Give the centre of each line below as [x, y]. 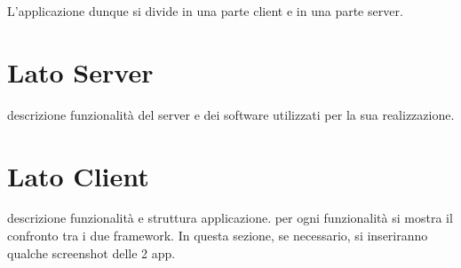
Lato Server [80, 71]
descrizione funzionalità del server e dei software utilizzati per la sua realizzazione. [231, 114]
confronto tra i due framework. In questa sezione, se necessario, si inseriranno [218, 236]
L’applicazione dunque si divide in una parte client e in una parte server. [205, 11]
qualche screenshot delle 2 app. [91, 252]
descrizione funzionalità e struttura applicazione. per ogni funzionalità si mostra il [230, 218]
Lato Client [78, 175]
